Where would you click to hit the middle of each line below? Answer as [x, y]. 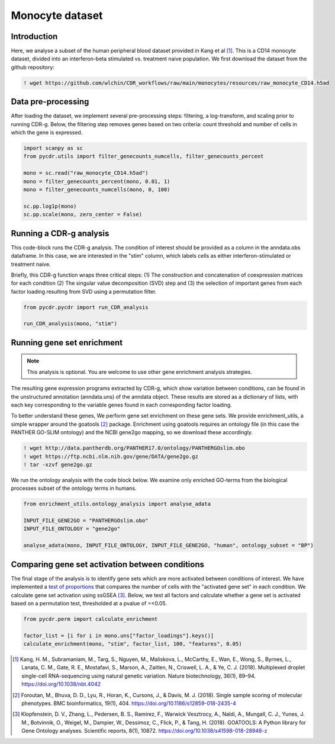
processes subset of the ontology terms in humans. [74, 488]
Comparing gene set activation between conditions [107, 564]
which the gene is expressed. [47, 133]
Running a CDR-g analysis [60, 233]
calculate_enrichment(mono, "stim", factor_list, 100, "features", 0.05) [133, 644]
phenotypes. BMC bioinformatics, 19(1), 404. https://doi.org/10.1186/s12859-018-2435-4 [129, 703]
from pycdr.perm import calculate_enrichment [91, 619]
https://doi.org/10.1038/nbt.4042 [61, 684]
